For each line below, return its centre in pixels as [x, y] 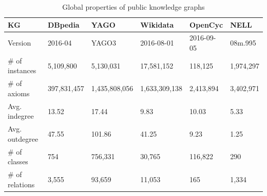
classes [18, 161]
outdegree [23, 138]
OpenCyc [206, 24]
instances [22, 70]
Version [20, 43]
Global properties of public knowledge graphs [133, 7]
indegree [21, 116]
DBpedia [63, 24]
